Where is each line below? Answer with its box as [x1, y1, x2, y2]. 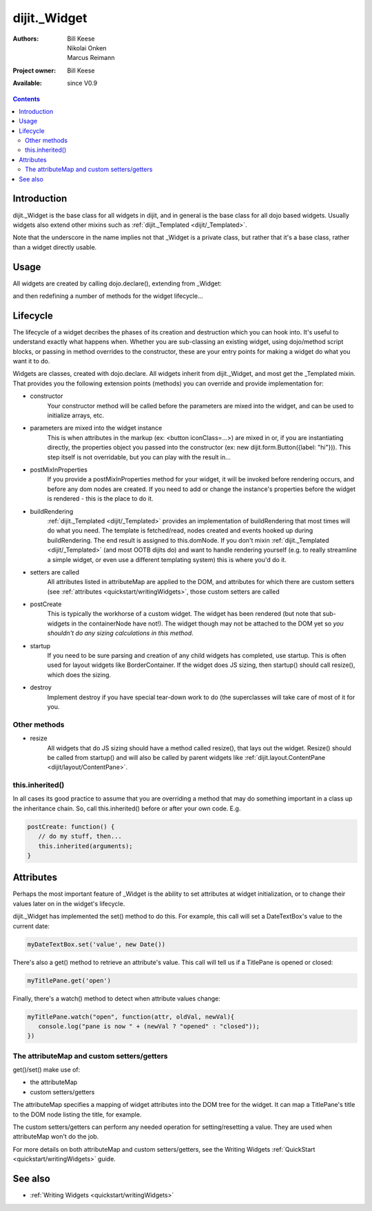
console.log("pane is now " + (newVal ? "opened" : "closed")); [38, 1022, 260, 1030]
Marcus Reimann [67, 54, 115, 62]
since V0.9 [67, 79, 98, 88]
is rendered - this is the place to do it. [47, 494, 154, 503]
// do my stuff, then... [38, 832, 122, 841]
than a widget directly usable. [12, 243, 97, 251]
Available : [12, 79, 43, 88]
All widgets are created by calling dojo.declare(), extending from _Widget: [12, 279, 222, 288]
